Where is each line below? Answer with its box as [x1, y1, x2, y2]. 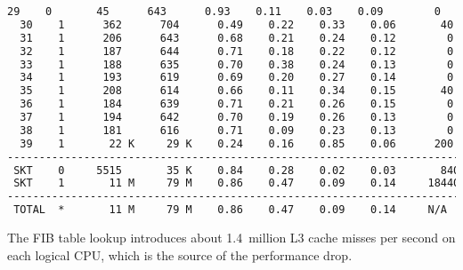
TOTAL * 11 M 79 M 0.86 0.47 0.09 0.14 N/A [13, 203, 447, 217]
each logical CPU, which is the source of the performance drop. [7, 245, 353, 264]
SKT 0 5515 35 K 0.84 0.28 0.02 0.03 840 [13, 163, 460, 177]
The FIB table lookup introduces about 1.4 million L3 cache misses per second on [7, 228, 456, 246]
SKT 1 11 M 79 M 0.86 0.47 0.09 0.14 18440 [13, 177, 460, 190]
